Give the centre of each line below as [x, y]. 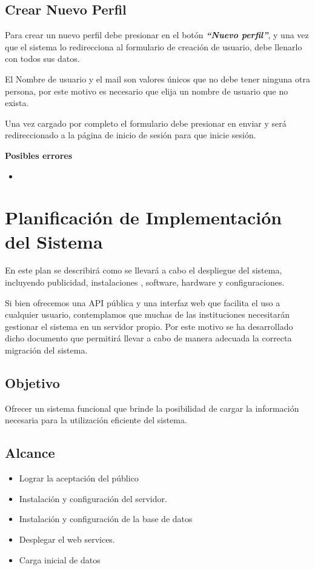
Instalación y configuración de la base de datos [106, 519]
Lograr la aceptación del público [79, 478]
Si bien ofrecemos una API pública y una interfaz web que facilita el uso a [143, 302]
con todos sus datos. [42, 59]
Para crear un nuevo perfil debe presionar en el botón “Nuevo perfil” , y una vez [157, 35]
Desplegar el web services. [67, 539]
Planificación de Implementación [144, 217]
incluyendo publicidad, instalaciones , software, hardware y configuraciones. [145, 282]
